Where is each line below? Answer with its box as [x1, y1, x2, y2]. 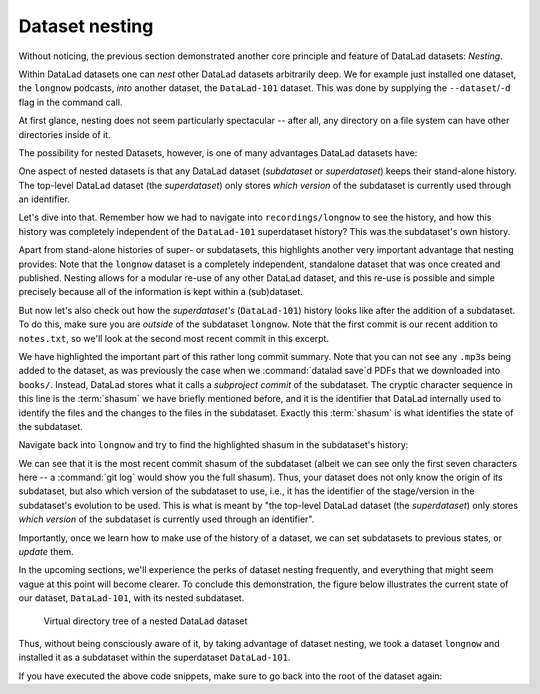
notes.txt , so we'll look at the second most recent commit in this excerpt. [18, 332, 330, 344]
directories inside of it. [18, 128, 111, 140]
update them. [18, 546, 74, 558]
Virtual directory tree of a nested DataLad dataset [43, 615, 248, 627]
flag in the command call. [18, 96, 123, 108]
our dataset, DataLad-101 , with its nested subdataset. [18, 592, 245, 604]
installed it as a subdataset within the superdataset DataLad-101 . [18, 651, 291, 664]
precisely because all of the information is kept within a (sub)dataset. [18, 286, 304, 298]
